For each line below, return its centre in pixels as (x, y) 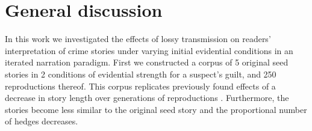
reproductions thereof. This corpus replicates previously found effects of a (140, 86)
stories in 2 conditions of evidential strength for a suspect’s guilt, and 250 (141, 74)
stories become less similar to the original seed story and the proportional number (156, 109)
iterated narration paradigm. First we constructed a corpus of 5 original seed (147, 62)
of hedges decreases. (42, 121)
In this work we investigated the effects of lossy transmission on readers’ (138, 39)
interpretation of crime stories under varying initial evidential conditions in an (149, 50)
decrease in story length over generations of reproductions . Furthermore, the (147, 98)
